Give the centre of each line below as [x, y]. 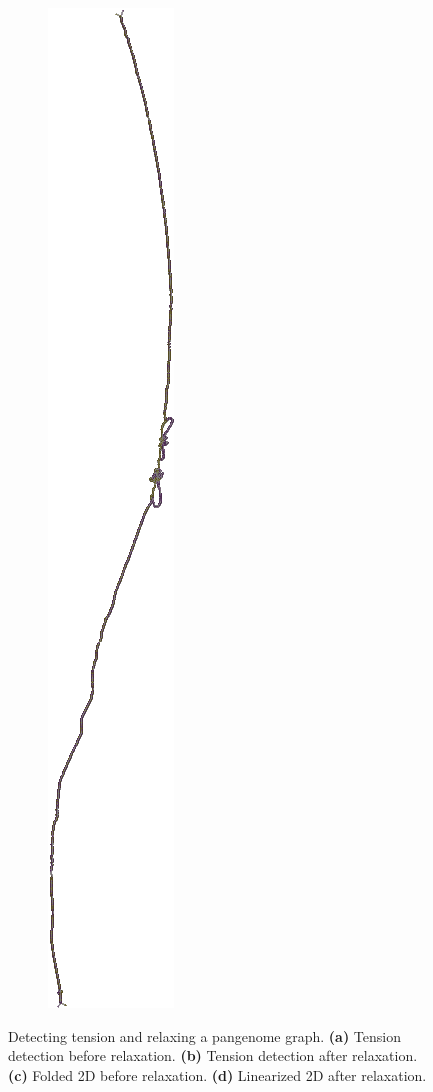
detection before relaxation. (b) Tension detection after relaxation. [213, 1055]
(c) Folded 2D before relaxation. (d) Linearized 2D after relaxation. [217, 1074]
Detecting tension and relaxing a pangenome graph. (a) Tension [204, 1035]
